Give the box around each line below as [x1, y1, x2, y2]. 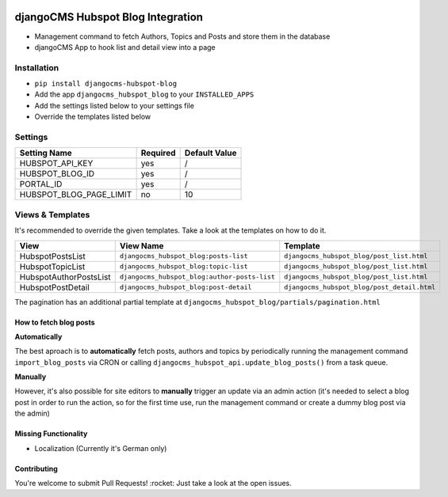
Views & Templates [14, 209, 90, 220]
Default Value [184, 147, 237, 158]
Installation [14, 62, 59, 73]
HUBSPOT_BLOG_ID [19, 169, 95, 180]
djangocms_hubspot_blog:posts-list [119, 252, 249, 260]
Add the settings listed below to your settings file [34, 101, 194, 110]
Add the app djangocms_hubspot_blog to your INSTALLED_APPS [34, 89, 255, 99]
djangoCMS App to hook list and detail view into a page [34, 42, 216, 51]
